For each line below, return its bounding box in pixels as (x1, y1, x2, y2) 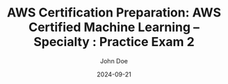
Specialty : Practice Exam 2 (33, 34, 195, 50)
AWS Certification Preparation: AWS (6, 5, 222, 21)
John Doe (100, 56, 128, 65)
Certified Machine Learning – (28, 19, 200, 35)
